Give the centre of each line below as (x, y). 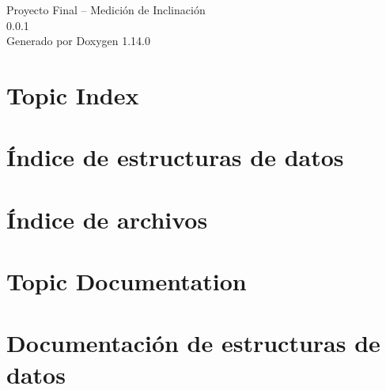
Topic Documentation (127, 281)
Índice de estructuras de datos (175, 157)
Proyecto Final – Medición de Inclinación (106, 9)
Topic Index (73, 95)
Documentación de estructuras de (193, 343)
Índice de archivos (107, 219)
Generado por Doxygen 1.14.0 (78, 41)
